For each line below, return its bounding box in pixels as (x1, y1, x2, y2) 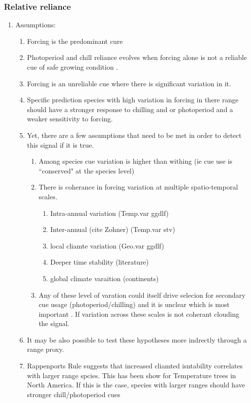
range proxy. (27, 344, 64, 354)
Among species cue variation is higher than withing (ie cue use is (39, 156, 232, 166)
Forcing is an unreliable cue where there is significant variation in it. (27, 78, 231, 88)
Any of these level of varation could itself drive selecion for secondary (39, 289, 246, 300)
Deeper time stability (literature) (50, 257, 149, 267)
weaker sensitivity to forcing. (27, 114, 113, 124)
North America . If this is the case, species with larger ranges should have (27, 380, 245, 390)
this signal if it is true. (27, 139, 94, 150)
